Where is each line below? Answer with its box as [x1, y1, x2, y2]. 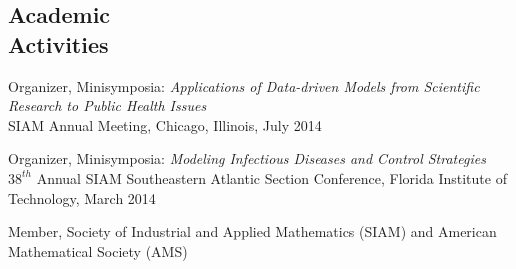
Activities [8, 28, 109, 59]
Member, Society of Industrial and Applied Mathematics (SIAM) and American [8, 221, 497, 242]
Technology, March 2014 [8, 187, 156, 208]
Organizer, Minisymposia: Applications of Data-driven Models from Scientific [8, 75, 480, 96]
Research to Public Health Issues [8, 95, 207, 116]
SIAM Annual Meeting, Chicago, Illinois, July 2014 [8, 114, 322, 135]
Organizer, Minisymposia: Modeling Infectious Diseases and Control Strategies [8, 148, 486, 169]
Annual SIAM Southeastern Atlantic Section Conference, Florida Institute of [36, 167, 507, 188]
